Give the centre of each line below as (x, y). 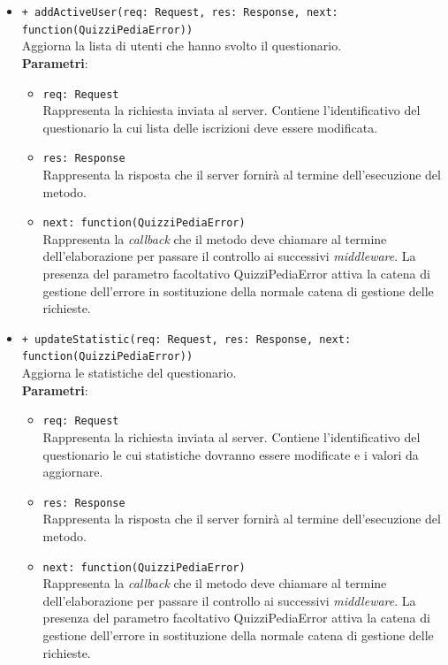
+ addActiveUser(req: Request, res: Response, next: (180, 12)
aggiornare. (73, 472)
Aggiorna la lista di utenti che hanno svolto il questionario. (182, 46)
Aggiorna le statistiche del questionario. (129, 373)
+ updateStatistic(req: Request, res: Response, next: (186, 339)
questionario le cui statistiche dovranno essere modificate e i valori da (231, 454)
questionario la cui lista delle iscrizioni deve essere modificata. (210, 127)
